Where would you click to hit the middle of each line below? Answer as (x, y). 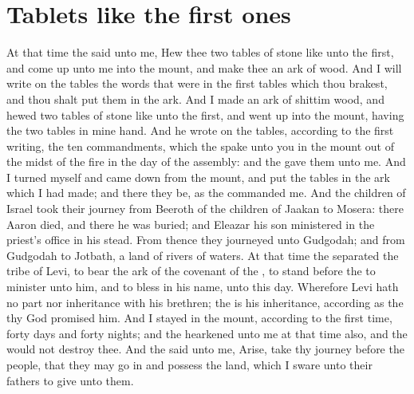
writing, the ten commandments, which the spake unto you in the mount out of (200, 146)
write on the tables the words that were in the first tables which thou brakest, (197, 83)
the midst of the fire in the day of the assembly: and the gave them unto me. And (206, 162)
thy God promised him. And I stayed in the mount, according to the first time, (199, 318)
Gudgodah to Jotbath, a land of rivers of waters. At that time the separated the (203, 255)
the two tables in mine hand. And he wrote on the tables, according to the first (200, 130)
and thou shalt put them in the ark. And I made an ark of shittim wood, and (195, 98)
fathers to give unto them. (70, 380)
